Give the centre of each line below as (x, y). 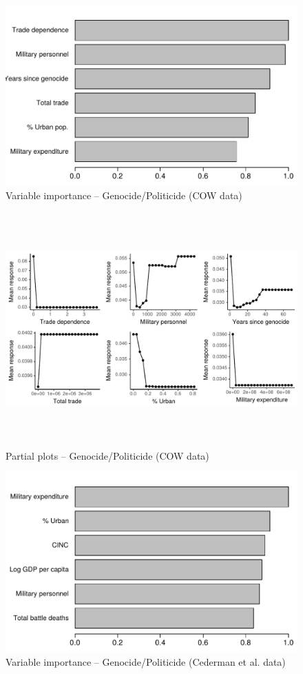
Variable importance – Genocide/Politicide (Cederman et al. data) (146, 661)
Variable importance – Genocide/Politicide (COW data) (124, 195)
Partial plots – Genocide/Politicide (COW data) (107, 455)
